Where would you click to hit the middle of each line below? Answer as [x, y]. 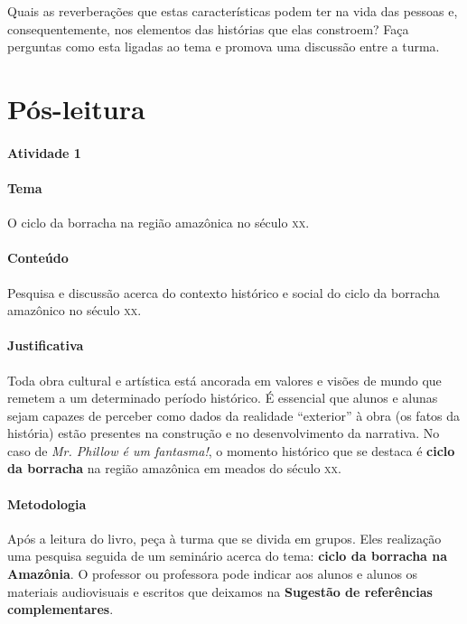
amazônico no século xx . [75, 310]
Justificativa [46, 345]
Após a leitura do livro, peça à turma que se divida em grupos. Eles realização [224, 538]
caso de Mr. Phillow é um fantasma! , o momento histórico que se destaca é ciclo [231, 450]
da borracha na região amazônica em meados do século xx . [174, 468]
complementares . [61, 609]
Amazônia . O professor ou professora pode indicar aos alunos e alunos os [213, 574]
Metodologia [47, 503]
